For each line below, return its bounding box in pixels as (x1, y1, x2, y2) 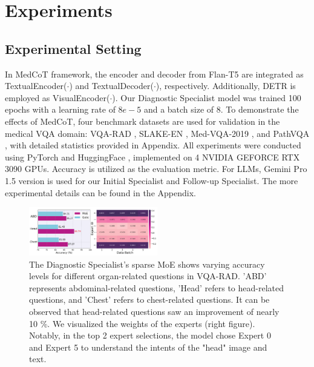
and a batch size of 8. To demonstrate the (143, 103, 299, 116)
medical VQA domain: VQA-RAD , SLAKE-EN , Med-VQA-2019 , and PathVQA (5, 127, 310, 139)
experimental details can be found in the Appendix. (5, 186, 196, 199)
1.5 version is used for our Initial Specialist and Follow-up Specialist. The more (5, 174, 298, 187)
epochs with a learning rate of (5, 103, 116, 116)
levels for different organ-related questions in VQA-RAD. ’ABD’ (29, 269, 267, 282)
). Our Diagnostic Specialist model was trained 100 (112, 91, 301, 104)
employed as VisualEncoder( (5, 91, 110, 104)
